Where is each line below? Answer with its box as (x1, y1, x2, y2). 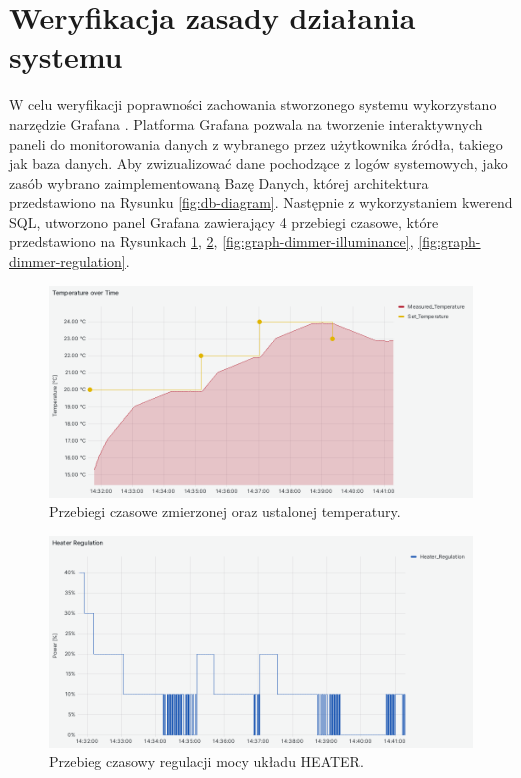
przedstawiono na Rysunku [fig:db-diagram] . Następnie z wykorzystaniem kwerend (9, 192, 513, 213)
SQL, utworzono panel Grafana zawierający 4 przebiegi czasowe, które (9, 211, 439, 232)
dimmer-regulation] (9, 251, 126, 272)
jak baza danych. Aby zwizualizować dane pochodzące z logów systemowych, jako (9, 153, 508, 174)
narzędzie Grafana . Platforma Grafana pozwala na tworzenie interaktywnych (9, 113, 483, 134)
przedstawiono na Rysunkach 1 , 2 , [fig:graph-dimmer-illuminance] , (9, 231, 414, 252)
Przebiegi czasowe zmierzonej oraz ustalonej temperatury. (49, 501, 401, 522)
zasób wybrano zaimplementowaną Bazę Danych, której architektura (9, 172, 429, 193)
